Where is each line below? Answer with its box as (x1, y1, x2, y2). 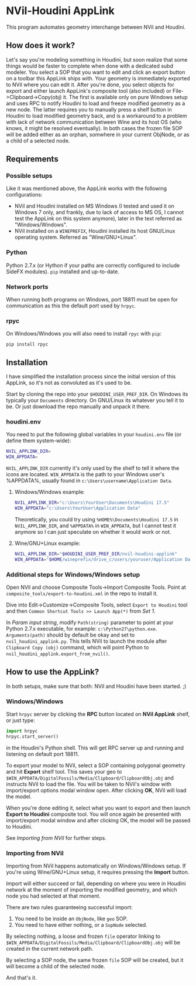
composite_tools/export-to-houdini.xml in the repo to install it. (6, 589, 158, 597)
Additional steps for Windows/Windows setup (6, 570, 140, 578)
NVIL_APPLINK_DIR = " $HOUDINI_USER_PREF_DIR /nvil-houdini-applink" (14, 551, 177, 557)
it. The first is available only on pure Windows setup (63, 93, 188, 100)
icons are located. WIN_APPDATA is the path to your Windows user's (6, 471, 165, 478)
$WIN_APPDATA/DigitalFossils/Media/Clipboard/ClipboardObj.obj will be (6, 939, 180, 946)
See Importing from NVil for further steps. (6, 834, 106, 841)
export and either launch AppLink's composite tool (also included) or (6, 87, 171, 94)
